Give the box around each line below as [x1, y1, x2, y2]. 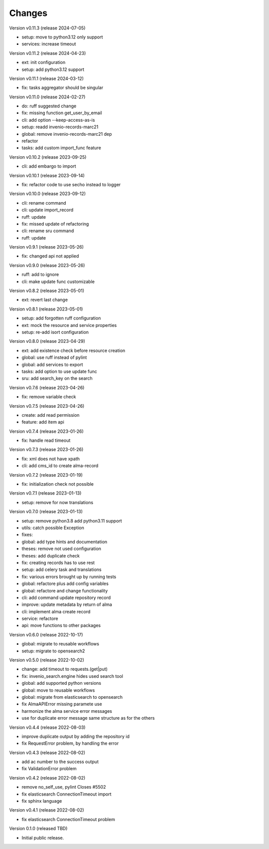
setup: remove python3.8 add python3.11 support [21, 518, 122, 524]
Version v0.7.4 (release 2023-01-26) [9, 428, 84, 434]
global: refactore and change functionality [21, 587, 108, 593]
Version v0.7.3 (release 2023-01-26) [9, 447, 84, 453]
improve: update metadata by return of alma [21, 601, 112, 607]
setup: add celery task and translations [21, 566, 102, 572]
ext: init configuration [21, 59, 66, 65]
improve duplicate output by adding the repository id [21, 733, 130, 739]
